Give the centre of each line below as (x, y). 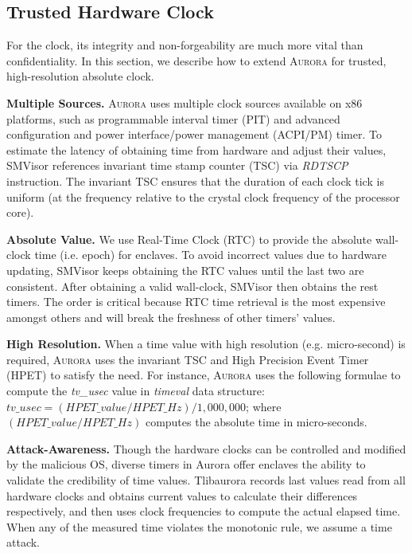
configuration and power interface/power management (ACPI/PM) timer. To (194, 134)
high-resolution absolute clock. (80, 76)
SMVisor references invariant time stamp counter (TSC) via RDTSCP (177, 165)
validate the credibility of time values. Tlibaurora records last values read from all (206, 480)
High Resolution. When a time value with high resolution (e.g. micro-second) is (206, 344)
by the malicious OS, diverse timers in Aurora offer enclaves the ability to (186, 464)
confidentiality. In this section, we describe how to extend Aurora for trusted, (196, 60)
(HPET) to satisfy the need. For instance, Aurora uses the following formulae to (204, 375)
